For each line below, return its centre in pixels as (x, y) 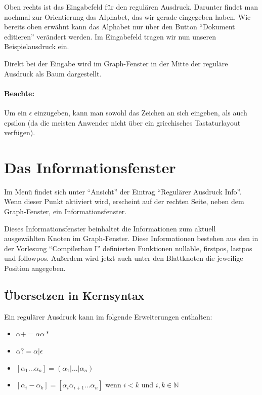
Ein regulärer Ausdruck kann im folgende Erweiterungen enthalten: (108, 316)
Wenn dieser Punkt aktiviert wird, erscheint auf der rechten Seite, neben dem (124, 201)
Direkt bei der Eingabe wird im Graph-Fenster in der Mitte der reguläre (116, 63)
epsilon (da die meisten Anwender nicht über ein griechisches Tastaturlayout (122, 122)
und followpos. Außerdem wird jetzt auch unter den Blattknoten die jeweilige (124, 258)
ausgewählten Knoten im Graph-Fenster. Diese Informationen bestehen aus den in (131, 238)
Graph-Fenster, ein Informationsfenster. (65, 211)
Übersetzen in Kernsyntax (74, 295)
